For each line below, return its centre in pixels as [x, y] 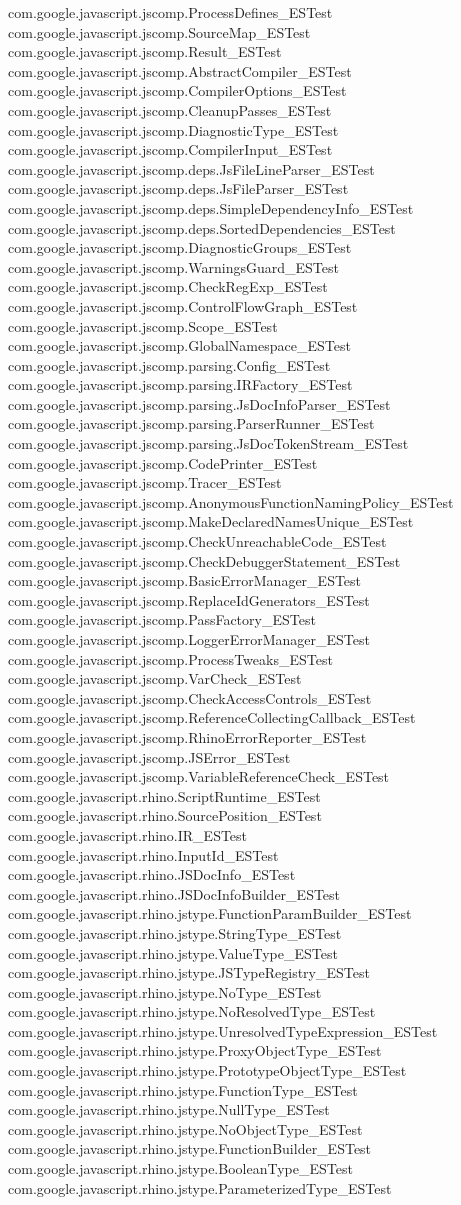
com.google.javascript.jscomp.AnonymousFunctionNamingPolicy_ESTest [231, 501]
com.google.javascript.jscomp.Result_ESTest [145, 51]
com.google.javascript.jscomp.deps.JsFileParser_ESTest [178, 188]
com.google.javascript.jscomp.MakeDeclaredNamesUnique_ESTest [211, 521]
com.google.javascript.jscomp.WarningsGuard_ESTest [173, 266]
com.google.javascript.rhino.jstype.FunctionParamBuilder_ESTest [210, 913]
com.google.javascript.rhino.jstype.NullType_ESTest [169, 1109]
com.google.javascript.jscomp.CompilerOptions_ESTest [177, 90]
